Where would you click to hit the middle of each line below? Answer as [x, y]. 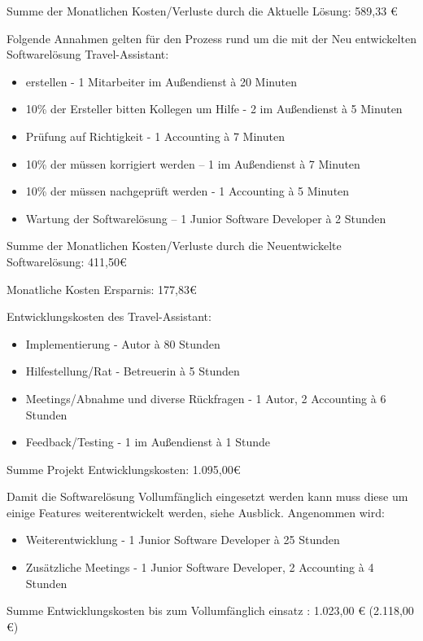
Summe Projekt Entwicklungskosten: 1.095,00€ [124, 469]
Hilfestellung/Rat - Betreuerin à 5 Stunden [133, 371]
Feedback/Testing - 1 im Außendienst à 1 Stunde [148, 442]
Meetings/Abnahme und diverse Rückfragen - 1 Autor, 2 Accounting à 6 [206, 398]
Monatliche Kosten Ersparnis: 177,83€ [102, 289]
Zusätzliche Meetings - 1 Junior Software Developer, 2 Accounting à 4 [200, 567]
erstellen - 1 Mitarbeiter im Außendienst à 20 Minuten [161, 81]
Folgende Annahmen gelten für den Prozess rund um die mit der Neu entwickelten [211, 38]
